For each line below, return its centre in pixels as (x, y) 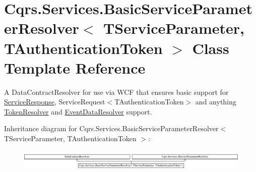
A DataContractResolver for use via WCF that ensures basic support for (116, 92)
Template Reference (75, 67)
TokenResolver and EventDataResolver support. (78, 111)
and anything (216, 102)
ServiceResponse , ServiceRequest (55, 102)
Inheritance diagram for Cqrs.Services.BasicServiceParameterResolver (111, 128)
